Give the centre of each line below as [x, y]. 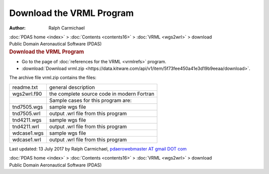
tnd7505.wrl [26, 113]
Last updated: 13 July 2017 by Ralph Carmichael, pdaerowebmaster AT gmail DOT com [98, 149]
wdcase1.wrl [27, 140]
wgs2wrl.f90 [27, 94]
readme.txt [25, 87]
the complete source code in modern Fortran [102, 94]
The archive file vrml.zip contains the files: [53, 78]
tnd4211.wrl [26, 126]
